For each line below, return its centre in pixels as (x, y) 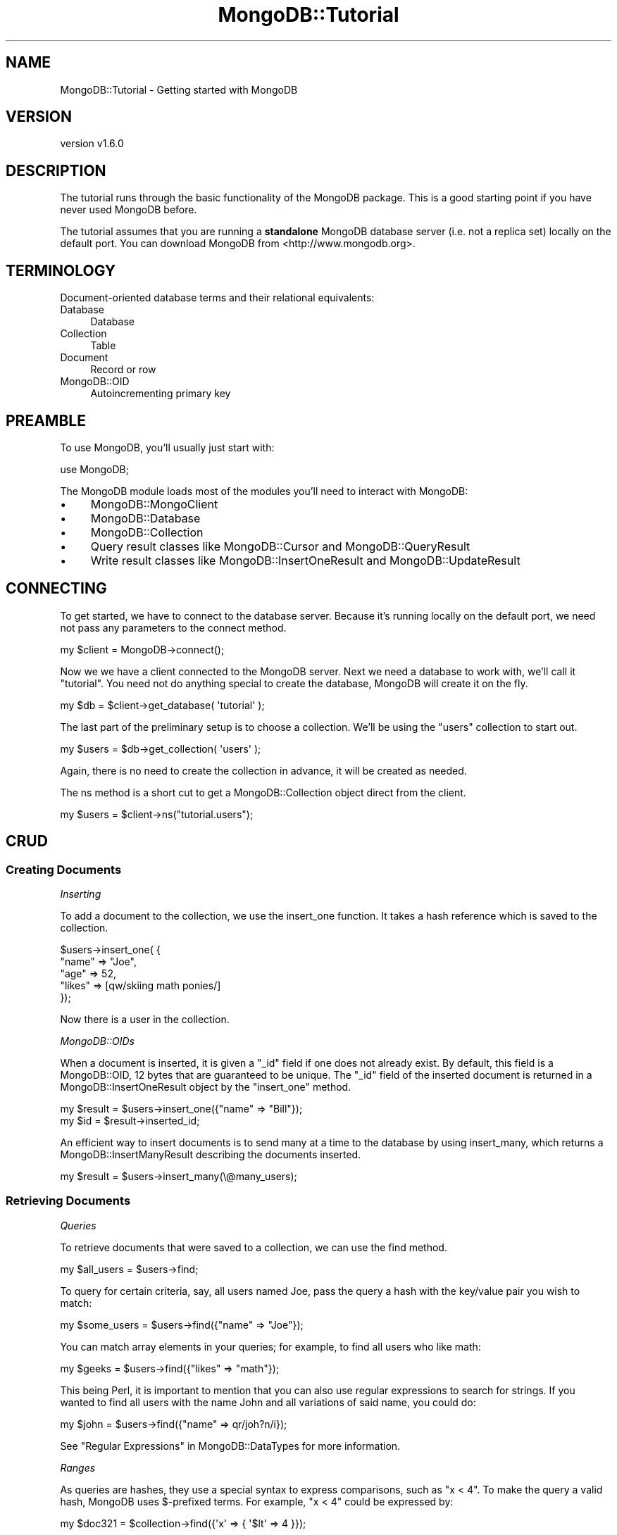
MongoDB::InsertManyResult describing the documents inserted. (211, 1155)
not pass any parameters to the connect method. (173, 627)
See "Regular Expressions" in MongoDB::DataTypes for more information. (230, 1446)
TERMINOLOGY (61, 270)
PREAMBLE (46, 420)
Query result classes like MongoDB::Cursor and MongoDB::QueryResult (280, 546)
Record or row (123, 370)
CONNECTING (56, 589)
